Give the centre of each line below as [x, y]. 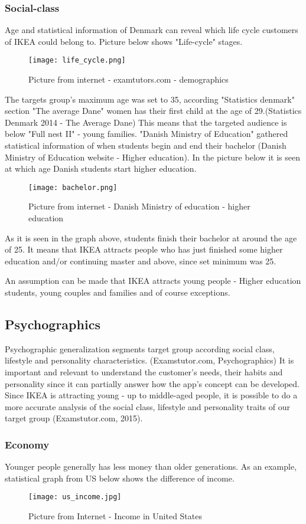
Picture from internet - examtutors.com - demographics [128, 79]
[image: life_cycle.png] [77, 60]
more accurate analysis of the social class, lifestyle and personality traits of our [148, 406]
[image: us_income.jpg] [75, 497]
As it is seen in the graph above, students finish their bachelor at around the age [151, 238]
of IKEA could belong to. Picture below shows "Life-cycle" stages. [124, 41]
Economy [27, 444]
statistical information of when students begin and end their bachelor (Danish [146, 145]
